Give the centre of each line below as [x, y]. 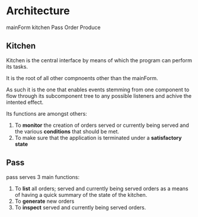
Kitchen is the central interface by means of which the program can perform [99, 60]
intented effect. [25, 102]
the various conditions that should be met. [67, 131]
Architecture [38, 11]
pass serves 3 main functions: [43, 177]
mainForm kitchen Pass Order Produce [53, 27]
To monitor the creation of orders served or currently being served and [102, 125]
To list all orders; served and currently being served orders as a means [101, 189]
